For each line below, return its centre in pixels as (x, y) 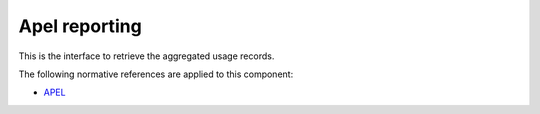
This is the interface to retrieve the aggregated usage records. (146, 56)
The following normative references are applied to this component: (156, 74)
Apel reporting (80, 26)
